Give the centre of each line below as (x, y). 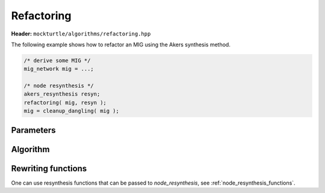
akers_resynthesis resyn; (62, 94)
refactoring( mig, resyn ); (65, 103)
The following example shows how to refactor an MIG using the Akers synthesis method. (121, 44)
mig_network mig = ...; (59, 69)
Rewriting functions (49, 168)
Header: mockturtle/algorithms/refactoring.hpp (81, 34)
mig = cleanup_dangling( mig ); (72, 111)
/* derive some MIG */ (57, 60)
